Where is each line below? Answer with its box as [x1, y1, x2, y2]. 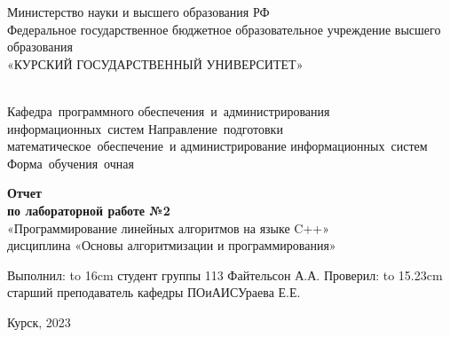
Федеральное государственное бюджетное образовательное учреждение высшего [7, 20, 441, 38]
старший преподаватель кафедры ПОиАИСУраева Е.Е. [7, 283, 301, 302]
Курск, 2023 [7, 312, 71, 331]
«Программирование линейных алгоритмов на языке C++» [7, 218, 330, 237]
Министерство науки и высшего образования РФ [7, 3, 270, 20]
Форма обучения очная [7, 153, 134, 172]
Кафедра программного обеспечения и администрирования [7, 101, 330, 120]
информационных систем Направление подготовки [7, 119, 283, 137]
